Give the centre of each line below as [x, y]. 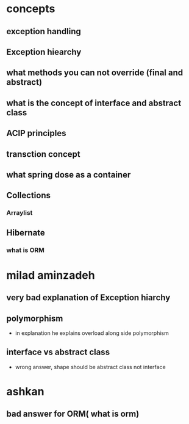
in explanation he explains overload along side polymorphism [92, 333]
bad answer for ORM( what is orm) [73, 414]
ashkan [25, 391]
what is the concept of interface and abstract [94, 103]
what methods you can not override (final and [95, 73]
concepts [31, 9]
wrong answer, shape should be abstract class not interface [90, 367]
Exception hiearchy [44, 52]
